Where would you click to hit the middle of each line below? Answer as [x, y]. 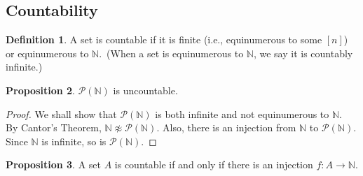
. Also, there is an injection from [226, 127]
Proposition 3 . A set [53, 164]
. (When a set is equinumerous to [171, 53]
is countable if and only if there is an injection [214, 164]
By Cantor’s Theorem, [54, 127]
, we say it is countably [303, 53]
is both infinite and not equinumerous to [242, 113]
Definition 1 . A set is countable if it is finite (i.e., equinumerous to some [164, 39]
